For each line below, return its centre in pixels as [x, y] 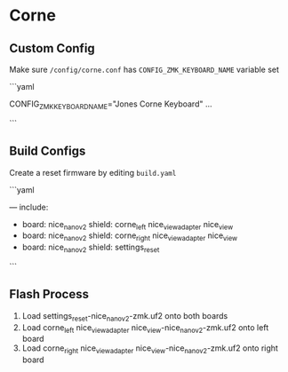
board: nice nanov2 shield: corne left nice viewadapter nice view [128, 225]
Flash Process [49, 294]
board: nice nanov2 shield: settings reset [91, 248]
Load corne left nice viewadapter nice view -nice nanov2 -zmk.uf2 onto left [145, 328]
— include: [29, 207]
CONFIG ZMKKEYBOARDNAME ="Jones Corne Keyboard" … [111, 105]
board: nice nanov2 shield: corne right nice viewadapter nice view [130, 237]
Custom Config [52, 48]
